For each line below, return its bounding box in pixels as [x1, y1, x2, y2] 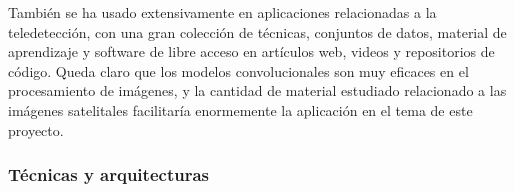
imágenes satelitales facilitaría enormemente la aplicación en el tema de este [8, 99, 473, 120]
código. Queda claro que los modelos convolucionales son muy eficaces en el [8, 60, 469, 81]
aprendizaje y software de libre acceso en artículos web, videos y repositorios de [8, 41, 495, 62]
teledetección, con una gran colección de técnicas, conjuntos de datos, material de [8, 21, 507, 42]
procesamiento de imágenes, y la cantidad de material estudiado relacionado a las [8, 80, 507, 101]
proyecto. [8, 119, 64, 140]
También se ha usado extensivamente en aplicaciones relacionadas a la [8, 2, 437, 22]
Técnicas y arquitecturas [8, 162, 209, 187]
